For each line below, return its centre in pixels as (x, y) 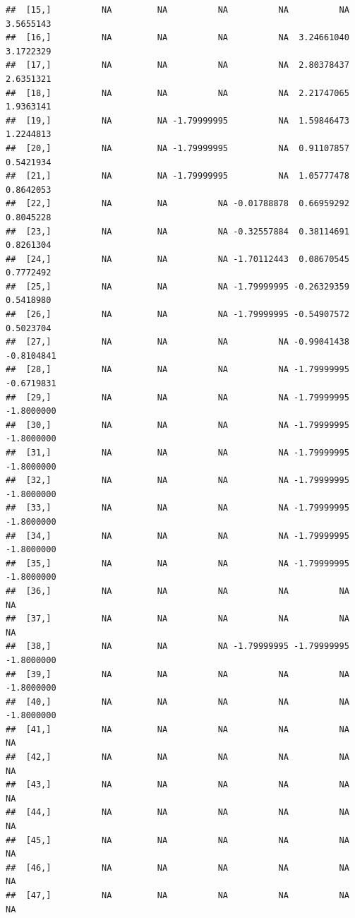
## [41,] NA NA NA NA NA (177, 729)
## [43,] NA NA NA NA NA (177, 785)
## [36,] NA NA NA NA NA (177, 591)
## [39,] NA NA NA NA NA (177, 674)
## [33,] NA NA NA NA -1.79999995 (177, 508)
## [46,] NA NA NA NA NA (177, 868)
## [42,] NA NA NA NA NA (177, 757)
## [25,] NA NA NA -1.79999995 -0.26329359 (177, 286)
